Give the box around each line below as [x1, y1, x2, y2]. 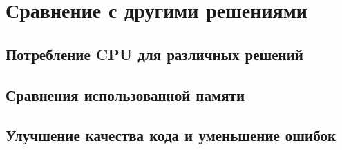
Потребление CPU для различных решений [6, 43, 303, 64]
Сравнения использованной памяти [6, 84, 245, 105]
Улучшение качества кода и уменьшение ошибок [6, 124, 336, 146]
